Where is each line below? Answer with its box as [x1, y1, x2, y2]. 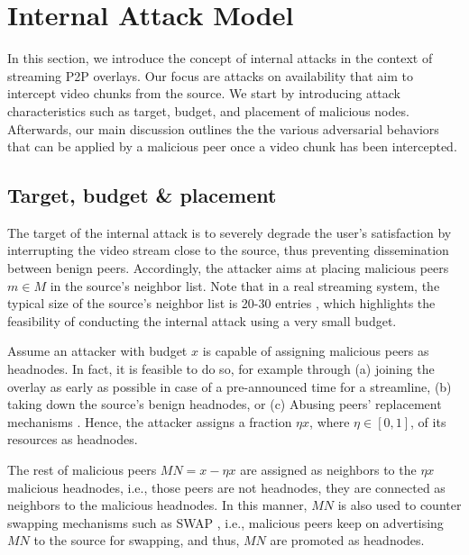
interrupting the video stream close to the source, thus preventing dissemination [7, 241, 449, 259]
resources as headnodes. [7, 430, 138, 449]
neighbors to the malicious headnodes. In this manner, [7, 496, 308, 514]
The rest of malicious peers [7, 460, 157, 479]
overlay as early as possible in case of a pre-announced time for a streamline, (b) [7, 377, 452, 396]
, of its [410, 412, 446, 431]
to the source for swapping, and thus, [33, 531, 240, 550]
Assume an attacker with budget [7, 341, 188, 360]
